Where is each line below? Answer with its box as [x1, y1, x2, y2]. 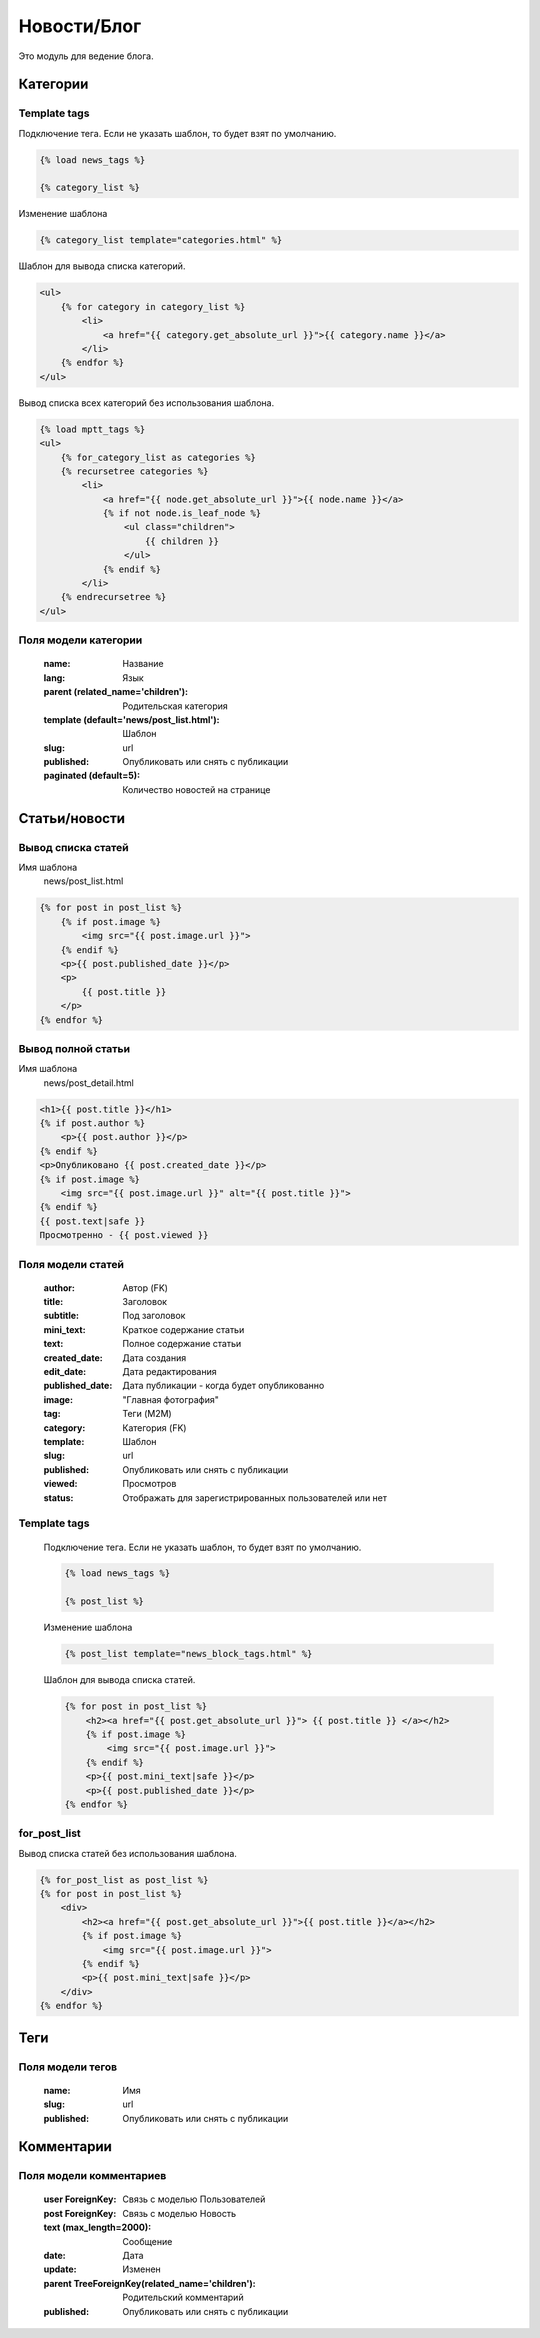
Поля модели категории [18, 633, 143, 647]
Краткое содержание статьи [122, 1323, 245, 1335]
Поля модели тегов [18, 2060, 118, 2074]
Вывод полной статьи [18, 1041, 130, 1055]
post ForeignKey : [43, 2207, 117, 2219]
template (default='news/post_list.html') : [43, 713, 220, 725]
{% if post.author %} [39, 1118, 146, 1129]
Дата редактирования [122, 1366, 217, 1378]
